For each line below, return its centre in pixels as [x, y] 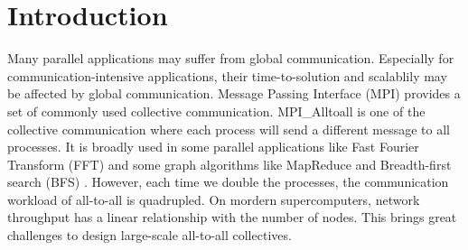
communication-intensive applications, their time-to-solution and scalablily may [227, 75]
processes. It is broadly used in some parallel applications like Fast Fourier [213, 147]
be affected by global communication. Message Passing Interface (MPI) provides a [234, 93]
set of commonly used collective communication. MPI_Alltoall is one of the [216, 111]
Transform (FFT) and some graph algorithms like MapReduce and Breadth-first [229, 164]
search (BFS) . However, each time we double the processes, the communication [228, 182]
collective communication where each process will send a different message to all [229, 129]
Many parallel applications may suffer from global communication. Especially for [231, 58]
